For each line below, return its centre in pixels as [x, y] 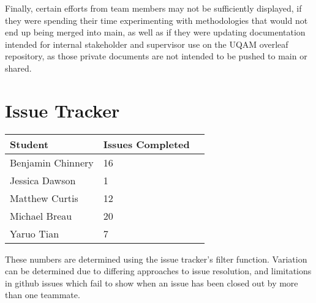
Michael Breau [41, 215]
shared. [18, 68]
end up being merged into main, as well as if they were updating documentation [155, 32]
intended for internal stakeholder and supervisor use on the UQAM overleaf [147, 44]
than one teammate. [43, 295]
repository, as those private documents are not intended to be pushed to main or [156, 56]
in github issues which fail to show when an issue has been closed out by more [152, 282]
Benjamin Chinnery [52, 162]
